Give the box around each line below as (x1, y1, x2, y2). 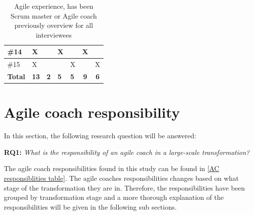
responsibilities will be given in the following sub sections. (4, 201, 177, 212)
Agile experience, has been (14, 1, 93, 11)
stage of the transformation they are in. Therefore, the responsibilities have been (4, 182, 245, 193)
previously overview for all (14, 20, 93, 30)
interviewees (36, 29, 72, 40)
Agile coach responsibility (4, 102, 180, 122)
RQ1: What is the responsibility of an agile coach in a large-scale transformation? (4, 147, 250, 157)
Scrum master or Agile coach (10, 10, 97, 21)
